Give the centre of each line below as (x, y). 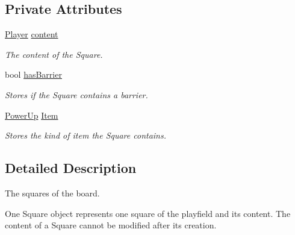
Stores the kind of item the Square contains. (86, 135)
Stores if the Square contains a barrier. (76, 94)
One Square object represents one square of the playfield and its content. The (148, 213)
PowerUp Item (32, 115)
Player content (32, 34)
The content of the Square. (54, 54)
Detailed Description (71, 168)
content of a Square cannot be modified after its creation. (111, 225)
